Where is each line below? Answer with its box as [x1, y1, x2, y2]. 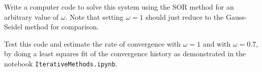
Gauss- [225, 11, 247, 22]
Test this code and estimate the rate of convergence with [4, 38, 181, 49]
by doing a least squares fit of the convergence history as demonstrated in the [4, 48, 246, 59]
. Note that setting [65, 11, 124, 22]
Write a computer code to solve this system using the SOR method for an [4, 2, 234, 12]
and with [202, 38, 231, 49]
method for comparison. [24, 21, 99, 32]
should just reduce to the [145, 11, 224, 22]
